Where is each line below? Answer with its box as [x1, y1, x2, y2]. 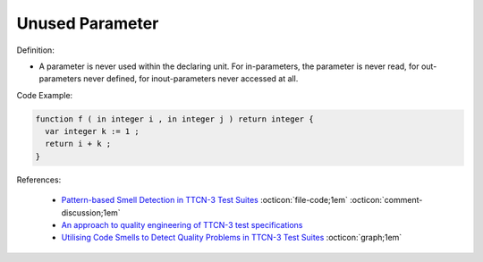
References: [16, 174, 62, 185]
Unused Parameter [16, 13, 159, 33]
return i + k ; [45, 139, 112, 149]
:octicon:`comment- [349, 195, 423, 206]
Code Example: [16, 89, 73, 100]
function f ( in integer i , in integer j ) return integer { [35, 114, 314, 124]
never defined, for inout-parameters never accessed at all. [83, 73, 299, 84]
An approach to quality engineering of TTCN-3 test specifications [61, 220, 303, 231]
